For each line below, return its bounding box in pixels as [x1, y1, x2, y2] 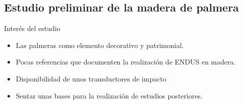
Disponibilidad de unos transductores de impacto [16, 73, 166, 83]
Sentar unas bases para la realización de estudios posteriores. [16, 90, 203, 100]
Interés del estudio [4, 23, 61, 33]
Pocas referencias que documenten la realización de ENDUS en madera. [16, 56, 236, 67]
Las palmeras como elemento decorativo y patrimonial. [16, 39, 184, 50]
